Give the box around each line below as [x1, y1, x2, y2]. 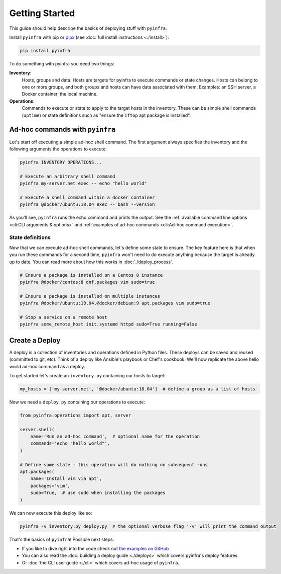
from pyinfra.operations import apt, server [20, 413, 131, 418]
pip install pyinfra [20, 48, 70, 53]
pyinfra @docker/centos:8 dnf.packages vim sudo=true [20, 279, 155, 285]
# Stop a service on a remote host [20, 314, 107, 320]
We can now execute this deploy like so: [9, 510, 92, 516]
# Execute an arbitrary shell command [20, 174, 115, 179]
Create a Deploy [9, 336, 61, 345]
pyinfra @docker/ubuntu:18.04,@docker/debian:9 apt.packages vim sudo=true [20, 300, 211, 306]
